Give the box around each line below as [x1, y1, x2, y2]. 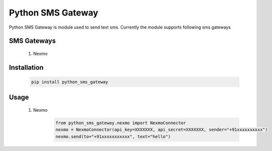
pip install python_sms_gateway [31, 79, 109, 84]
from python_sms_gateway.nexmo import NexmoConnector [55, 120, 186, 126]
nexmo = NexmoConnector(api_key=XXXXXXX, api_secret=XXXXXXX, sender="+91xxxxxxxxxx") [55, 127, 268, 133]
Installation [9, 63, 44, 71]
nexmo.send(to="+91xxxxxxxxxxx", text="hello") [55, 134, 171, 139]
